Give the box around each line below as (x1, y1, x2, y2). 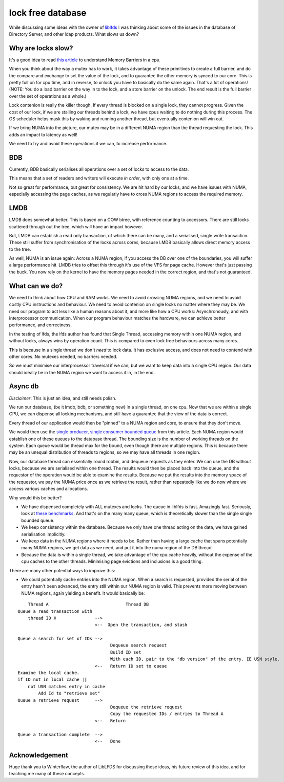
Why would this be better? (9, 494, 62, 501)
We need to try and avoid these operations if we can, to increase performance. (9, 141, 168, 147)
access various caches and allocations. (9, 486, 88, 492)
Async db (9, 382, 39, 391)
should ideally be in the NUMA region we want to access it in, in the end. (9, 369, 155, 375)
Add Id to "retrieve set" (38, 691, 100, 696)
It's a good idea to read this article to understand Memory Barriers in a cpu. (9, 57, 161, 63)
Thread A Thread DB (27, 602, 149, 607)
